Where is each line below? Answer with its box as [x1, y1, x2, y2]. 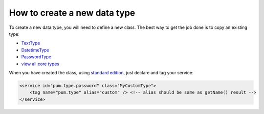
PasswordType [21, 54, 51, 60]
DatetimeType [21, 47, 49, 53]
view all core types [21, 61, 60, 67]
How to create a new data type [9, 7, 135, 18]
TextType [21, 40, 40, 46]
